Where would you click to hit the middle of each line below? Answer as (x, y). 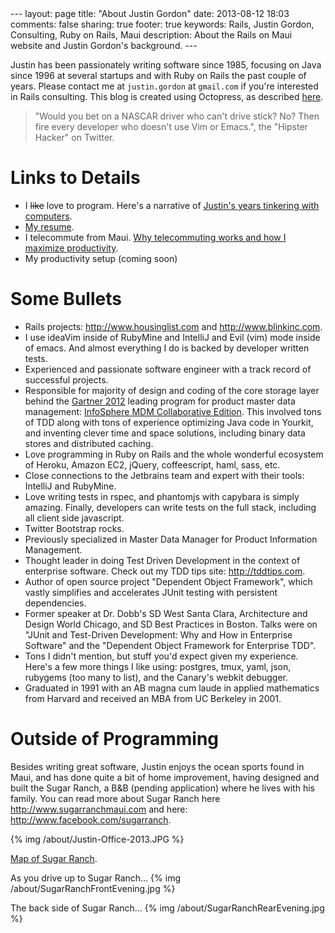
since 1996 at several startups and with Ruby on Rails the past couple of (158, 75)
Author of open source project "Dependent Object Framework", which (168, 581)
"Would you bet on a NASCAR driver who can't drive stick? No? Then (177, 116)
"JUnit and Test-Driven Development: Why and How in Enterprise (158, 634)
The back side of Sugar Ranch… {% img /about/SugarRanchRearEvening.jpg (167, 908)
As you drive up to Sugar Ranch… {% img (96, 878)
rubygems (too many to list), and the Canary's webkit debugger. (156, 677)
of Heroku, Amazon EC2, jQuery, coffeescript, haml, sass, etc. (152, 464)
